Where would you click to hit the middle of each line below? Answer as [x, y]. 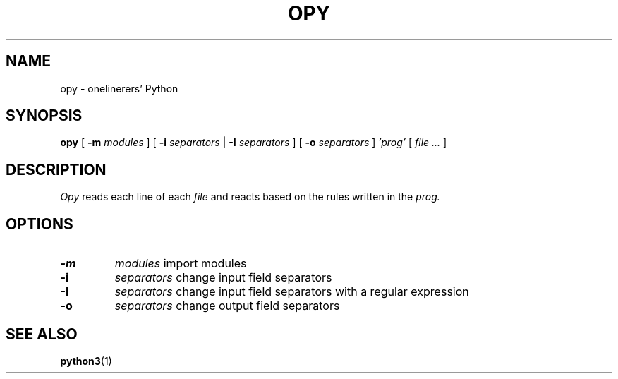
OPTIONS [40, 224]
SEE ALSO [42, 334]
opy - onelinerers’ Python [119, 88]
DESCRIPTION [56, 169]
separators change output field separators [227, 306]
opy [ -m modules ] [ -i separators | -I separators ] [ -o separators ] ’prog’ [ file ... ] [254, 143]
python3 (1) [86, 361]
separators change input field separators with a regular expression [292, 292]
